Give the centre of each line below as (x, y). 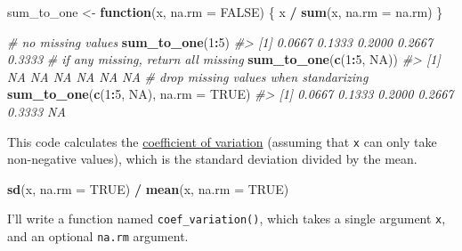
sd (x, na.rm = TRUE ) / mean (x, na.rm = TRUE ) (148, 188)
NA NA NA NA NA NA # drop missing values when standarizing (188, 76)
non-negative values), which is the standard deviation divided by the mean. (212, 159)
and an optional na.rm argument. (98, 236)
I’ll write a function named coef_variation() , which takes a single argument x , (227, 219)
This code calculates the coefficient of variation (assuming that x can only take (222, 141)
